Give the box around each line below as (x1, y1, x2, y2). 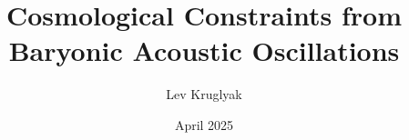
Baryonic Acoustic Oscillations (8, 32, 400, 69)
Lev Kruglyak (166, 85, 242, 104)
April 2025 (174, 115, 234, 134)
